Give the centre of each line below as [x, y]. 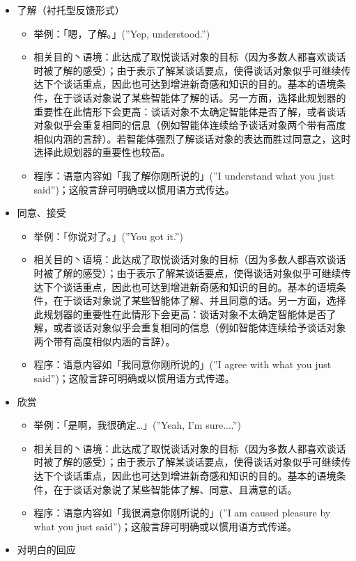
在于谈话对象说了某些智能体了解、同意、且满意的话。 [175, 489]
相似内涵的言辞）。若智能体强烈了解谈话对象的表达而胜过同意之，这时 [192, 138]
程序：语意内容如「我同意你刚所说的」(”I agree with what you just [183, 364]
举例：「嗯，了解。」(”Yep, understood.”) [122, 33]
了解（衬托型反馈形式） [71, 10]
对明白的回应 [46, 550]
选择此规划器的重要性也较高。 [102, 152]
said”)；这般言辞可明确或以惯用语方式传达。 [134, 189]
